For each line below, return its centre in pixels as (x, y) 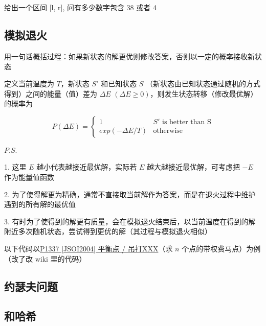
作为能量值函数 (29, 177)
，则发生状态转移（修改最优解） (204, 93)
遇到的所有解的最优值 (40, 204)
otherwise (168, 131)
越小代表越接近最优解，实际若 (87, 167)
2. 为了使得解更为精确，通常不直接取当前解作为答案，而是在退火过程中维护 (130, 194)
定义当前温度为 (29, 83)
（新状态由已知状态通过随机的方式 (203, 83)
